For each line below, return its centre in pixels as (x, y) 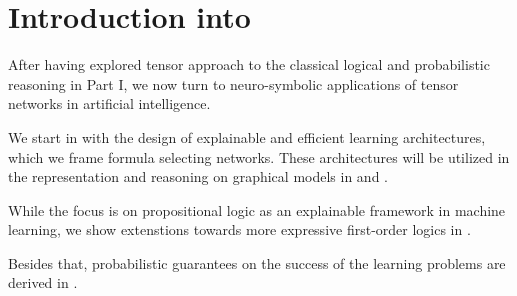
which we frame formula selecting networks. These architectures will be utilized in (259, 156)
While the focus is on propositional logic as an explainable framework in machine (257, 209)
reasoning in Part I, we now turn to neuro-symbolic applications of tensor (233, 83)
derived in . (43, 282)
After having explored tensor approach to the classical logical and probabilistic (249, 64)
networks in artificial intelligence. (109, 103)
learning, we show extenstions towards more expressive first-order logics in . (239, 229)
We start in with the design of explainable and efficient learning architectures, (247, 136)
